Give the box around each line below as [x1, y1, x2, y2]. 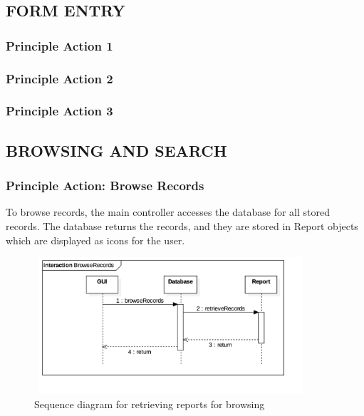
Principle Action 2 [6, 69, 113, 87]
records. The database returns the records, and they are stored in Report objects [6, 218, 358, 233]
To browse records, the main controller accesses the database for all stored [6, 204, 330, 219]
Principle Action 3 [6, 102, 113, 120]
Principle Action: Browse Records [6, 177, 204, 194]
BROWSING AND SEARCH [6, 139, 227, 161]
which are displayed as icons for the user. [6, 232, 185, 247]
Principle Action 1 [6, 36, 113, 54]
